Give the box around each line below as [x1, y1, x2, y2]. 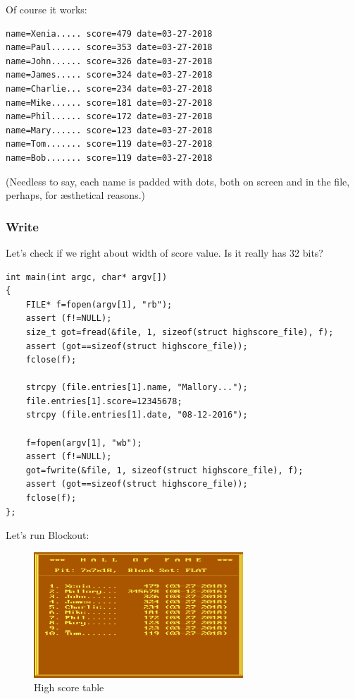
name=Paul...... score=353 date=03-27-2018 [6, 42, 213, 53]
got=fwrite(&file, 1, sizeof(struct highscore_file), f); [25, 465, 304, 475]
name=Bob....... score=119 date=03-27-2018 [6, 152, 213, 163]
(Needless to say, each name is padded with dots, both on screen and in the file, [6, 174, 350, 188]
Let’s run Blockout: [6, 528, 89, 542]
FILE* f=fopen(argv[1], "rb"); [25, 299, 173, 310]
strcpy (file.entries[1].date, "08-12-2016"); [25, 410, 248, 420]
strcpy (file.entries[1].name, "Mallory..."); [25, 382, 248, 393]
